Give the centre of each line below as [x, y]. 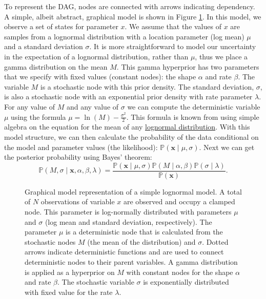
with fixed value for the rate [69, 292]
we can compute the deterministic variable [194, 106]
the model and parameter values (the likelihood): [81, 147]
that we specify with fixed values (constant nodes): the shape [100, 77]
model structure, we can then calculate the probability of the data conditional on [131, 136]
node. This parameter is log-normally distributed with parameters [128, 211]
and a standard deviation [44, 46]
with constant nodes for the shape [180, 272]
